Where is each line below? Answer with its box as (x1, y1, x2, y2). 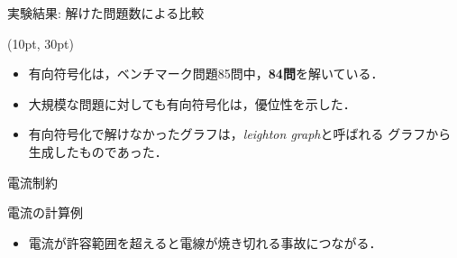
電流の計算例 (7, 203, 83, 222)
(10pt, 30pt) (7, 33, 74, 52)
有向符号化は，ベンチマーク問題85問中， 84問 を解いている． (28, 64, 384, 83)
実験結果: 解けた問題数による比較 (7, 4, 205, 22)
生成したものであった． (28, 142, 168, 161)
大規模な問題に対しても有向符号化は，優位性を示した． (28, 94, 356, 113)
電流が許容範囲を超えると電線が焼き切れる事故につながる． (28, 233, 382, 252)
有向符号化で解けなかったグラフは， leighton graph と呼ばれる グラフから (28, 124, 452, 143)
